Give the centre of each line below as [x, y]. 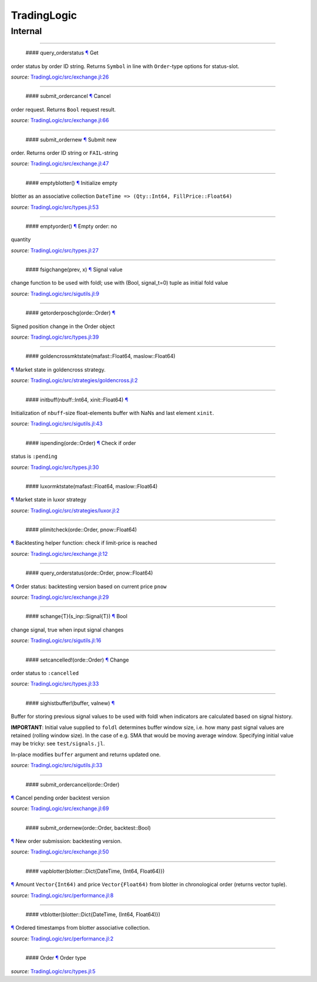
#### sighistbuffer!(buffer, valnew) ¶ [70, 703]
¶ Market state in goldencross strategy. [58, 369]
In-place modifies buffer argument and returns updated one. [86, 754]
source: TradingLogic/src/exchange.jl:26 [60, 77]
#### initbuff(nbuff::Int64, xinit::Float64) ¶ [77, 400]
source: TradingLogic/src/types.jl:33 [55, 684]
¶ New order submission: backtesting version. [66, 841]
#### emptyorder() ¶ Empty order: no [71, 226]
